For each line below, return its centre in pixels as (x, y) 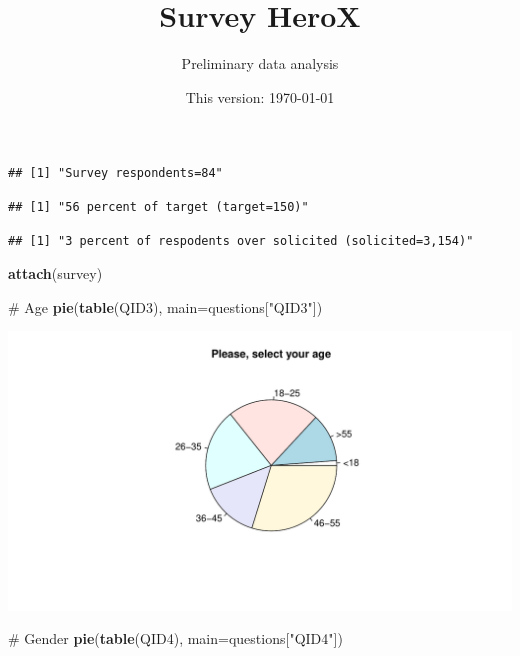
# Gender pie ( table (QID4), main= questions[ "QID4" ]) (175, 638)
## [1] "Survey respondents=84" (115, 173)
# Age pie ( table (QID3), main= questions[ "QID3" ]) (165, 306)
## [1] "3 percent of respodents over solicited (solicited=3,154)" (241, 240)
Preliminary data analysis (260, 63)
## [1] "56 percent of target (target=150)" (158, 206)
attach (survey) (55, 273)
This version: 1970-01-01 (260, 96)
